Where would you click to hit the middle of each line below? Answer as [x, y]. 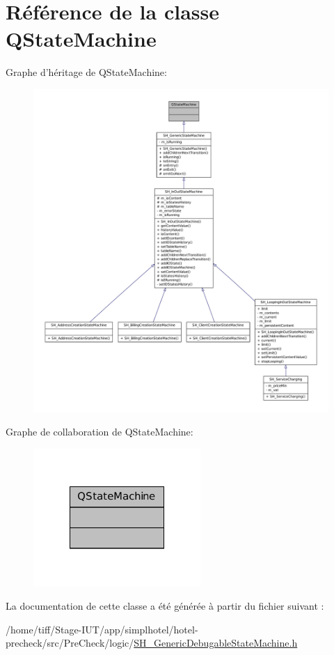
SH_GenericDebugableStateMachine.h [216, 643]
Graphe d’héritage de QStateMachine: [86, 72]
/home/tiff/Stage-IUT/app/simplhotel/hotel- [102, 629]
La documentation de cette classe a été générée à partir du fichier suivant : [165, 606]
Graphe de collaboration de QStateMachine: [100, 432]
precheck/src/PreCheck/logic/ [70, 643]
